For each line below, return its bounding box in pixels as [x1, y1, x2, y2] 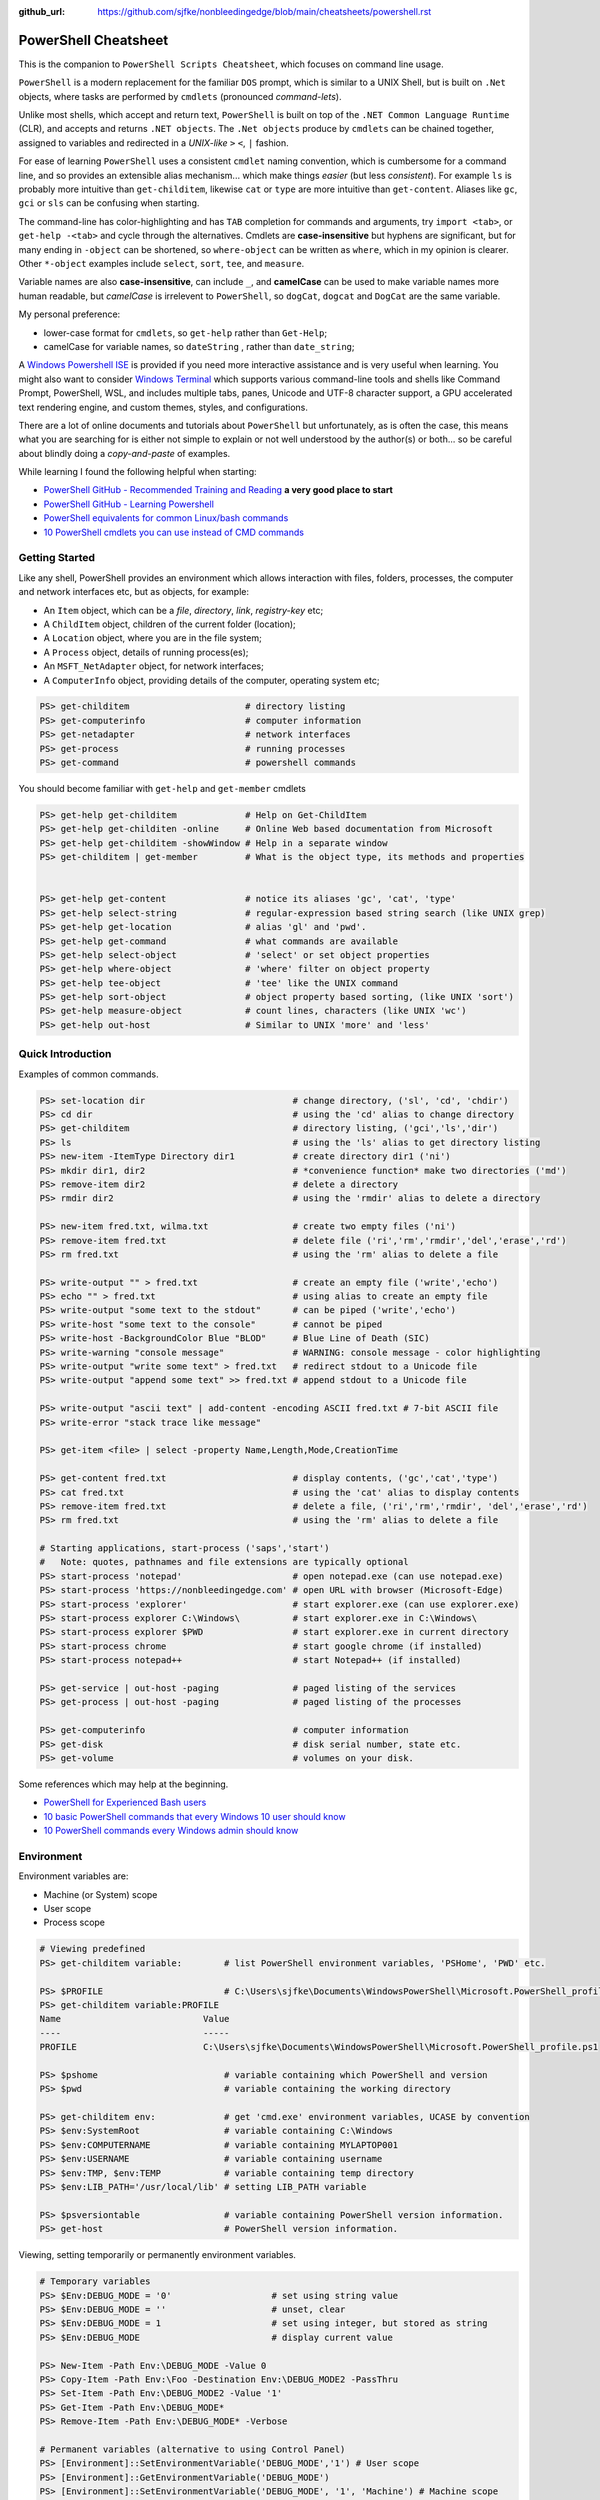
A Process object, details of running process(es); [43, 646, 249, 658]
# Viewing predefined [39, 1943, 146, 1955]
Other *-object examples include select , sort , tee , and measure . [18, 257, 305, 269]
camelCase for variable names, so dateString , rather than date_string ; [43, 340, 355, 352]
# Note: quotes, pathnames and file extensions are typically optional [39, 1556, 409, 1568]
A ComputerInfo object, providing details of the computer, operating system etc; [43, 674, 380, 686]
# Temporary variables [39, 2276, 151, 2287]
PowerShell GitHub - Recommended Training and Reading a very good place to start [43, 484, 394, 496]
